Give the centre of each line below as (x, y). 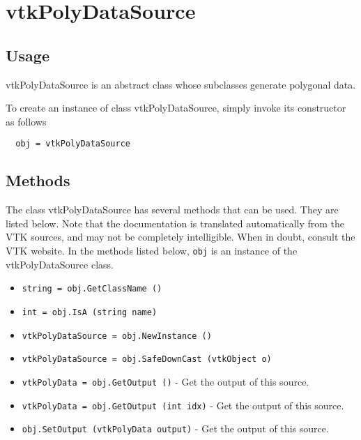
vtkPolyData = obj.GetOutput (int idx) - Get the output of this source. (183, 405)
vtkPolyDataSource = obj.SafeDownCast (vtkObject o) (147, 359)
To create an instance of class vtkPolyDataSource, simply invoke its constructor (176, 108)
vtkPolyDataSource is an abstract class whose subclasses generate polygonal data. (181, 84)
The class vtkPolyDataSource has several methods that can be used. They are (172, 210)
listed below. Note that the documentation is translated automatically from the (175, 223)
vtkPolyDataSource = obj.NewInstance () (117, 336)
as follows (26, 121)
